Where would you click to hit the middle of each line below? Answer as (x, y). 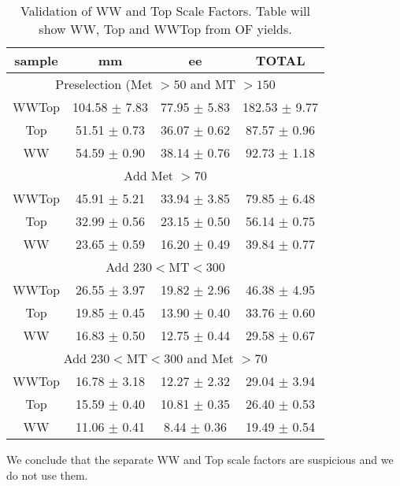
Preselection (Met (104, 84)
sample (36, 60)
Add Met (149, 175)
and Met (210, 358)
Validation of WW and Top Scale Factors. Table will (166, 11)
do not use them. (47, 475)
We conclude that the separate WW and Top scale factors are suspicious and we (200, 459)
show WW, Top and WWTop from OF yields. (165, 29)
